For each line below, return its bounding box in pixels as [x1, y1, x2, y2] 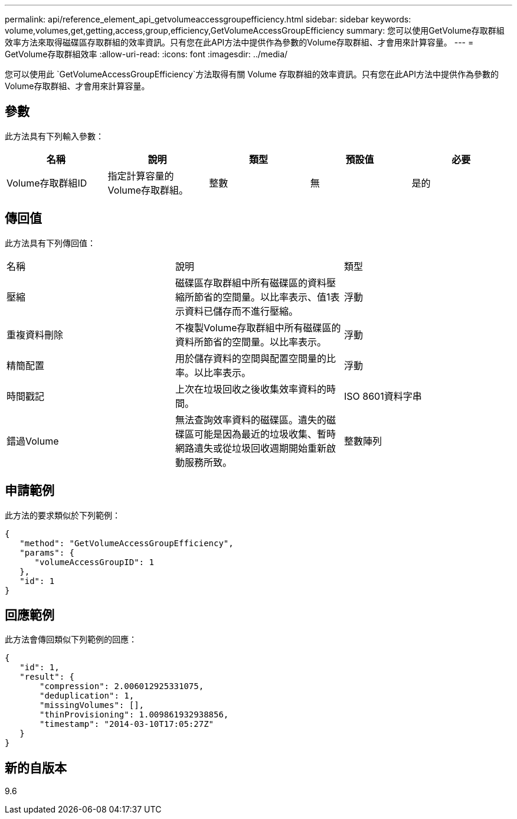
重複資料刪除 [6, 328, 64, 341]
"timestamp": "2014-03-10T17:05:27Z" [40, 719, 214, 729]
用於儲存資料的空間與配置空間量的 [175, 352, 326, 364]
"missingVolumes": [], [40, 700, 145, 710]
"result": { [19, 672, 75, 682]
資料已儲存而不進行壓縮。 [184, 305, 298, 317]
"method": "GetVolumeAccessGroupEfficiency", [19, 538, 234, 548]
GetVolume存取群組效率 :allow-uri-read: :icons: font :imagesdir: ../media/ [5, 49, 288, 59]
